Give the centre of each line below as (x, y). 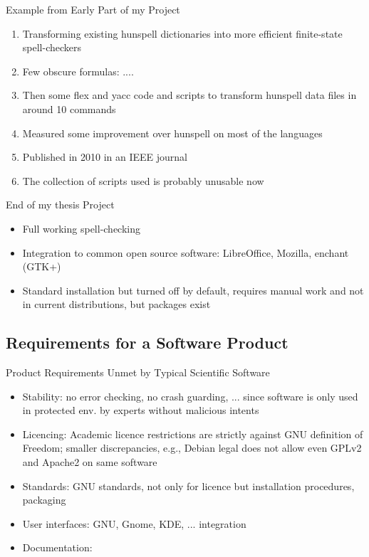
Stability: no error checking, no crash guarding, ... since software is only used (190, 396)
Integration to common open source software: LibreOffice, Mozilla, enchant (186, 252)
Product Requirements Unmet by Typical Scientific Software (138, 372)
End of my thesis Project (60, 205)
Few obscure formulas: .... (78, 71)
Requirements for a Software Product (147, 343)
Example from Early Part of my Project (93, 9)
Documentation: (57, 547)
